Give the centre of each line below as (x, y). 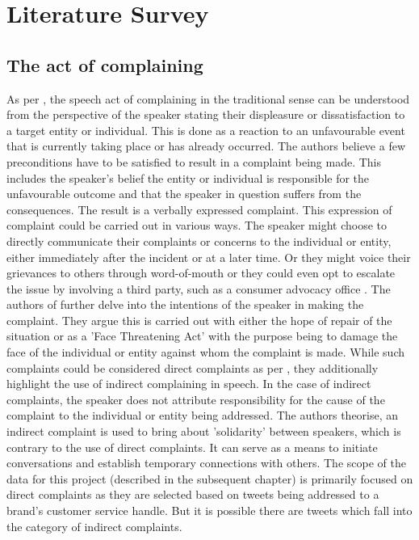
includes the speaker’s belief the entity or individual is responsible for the (188, 177)
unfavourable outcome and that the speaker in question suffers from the (184, 194)
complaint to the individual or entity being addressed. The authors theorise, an (203, 415)
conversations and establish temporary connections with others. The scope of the (206, 463)
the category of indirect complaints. (94, 526)
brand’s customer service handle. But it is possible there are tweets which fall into (209, 510)
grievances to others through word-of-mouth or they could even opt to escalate (201, 273)
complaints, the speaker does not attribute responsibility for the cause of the (196, 399)
